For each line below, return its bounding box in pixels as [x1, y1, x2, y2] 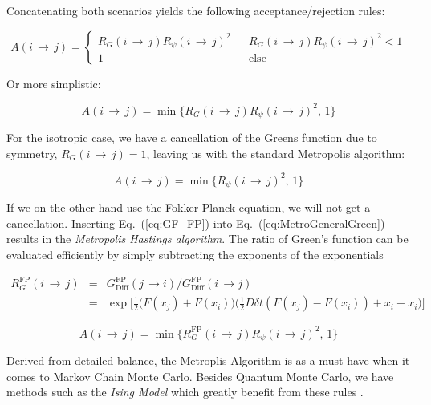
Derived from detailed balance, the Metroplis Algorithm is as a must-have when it [6, 352, 410, 369]
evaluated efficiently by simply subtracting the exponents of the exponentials [6, 246, 384, 263]
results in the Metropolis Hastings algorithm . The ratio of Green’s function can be [6, 230, 409, 247]
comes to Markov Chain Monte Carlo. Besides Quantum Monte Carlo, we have [6, 367, 394, 384]
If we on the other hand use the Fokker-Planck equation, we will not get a [6, 199, 371, 216]
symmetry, [6, 144, 58, 161]
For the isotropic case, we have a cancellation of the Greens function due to [6, 129, 377, 146]
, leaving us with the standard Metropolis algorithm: [146, 144, 405, 161]
